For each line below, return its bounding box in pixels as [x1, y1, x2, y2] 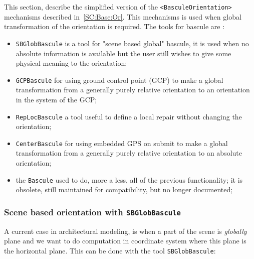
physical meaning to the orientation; [16, 58, 127, 68]
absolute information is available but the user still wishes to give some [16, 48, 231, 58]
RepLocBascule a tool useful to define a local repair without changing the [16, 111, 242, 121]
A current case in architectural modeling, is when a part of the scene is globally [4, 225, 247, 236]
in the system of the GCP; [16, 94, 97, 104]
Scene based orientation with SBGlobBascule [4, 205, 181, 218]
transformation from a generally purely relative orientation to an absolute [16, 148, 242, 158]
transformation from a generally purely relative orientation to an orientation [16, 84, 250, 95]
